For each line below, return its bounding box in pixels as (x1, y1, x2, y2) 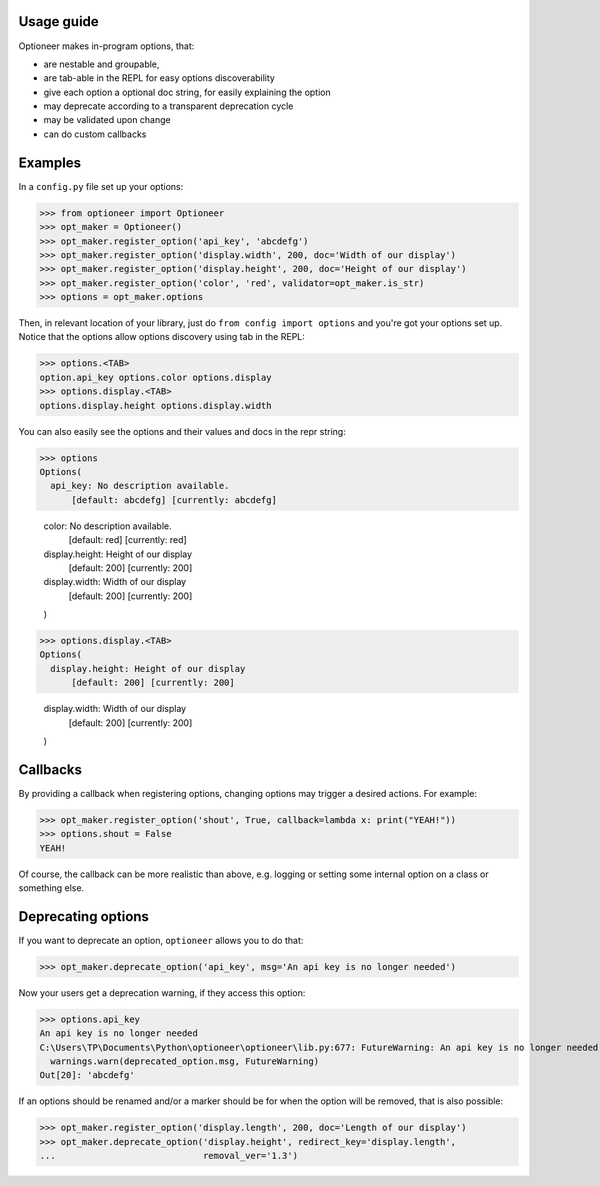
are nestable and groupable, (43, 58, 160, 70)
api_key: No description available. (50, 480, 230, 492)
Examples (18, 154, 82, 171)
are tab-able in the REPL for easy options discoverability (43, 72, 275, 84)
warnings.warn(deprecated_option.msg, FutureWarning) (50, 1056, 320, 1067)
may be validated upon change (43, 114, 171, 126)
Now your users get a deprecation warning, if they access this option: (18, 986, 306, 999)
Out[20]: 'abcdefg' (39, 1070, 135, 1081)
